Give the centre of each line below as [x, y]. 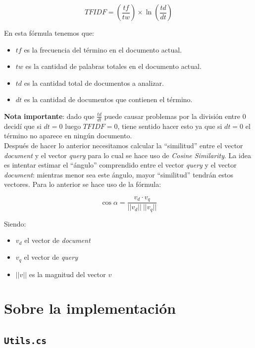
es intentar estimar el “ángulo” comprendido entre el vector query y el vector [120, 165]
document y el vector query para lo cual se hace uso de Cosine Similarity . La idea [127, 155]
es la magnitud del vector [67, 274]
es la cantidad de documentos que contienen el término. [108, 99]
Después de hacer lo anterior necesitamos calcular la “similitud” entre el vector [124, 145]
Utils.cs [25, 341]
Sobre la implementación [90, 308]
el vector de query [51, 257]
